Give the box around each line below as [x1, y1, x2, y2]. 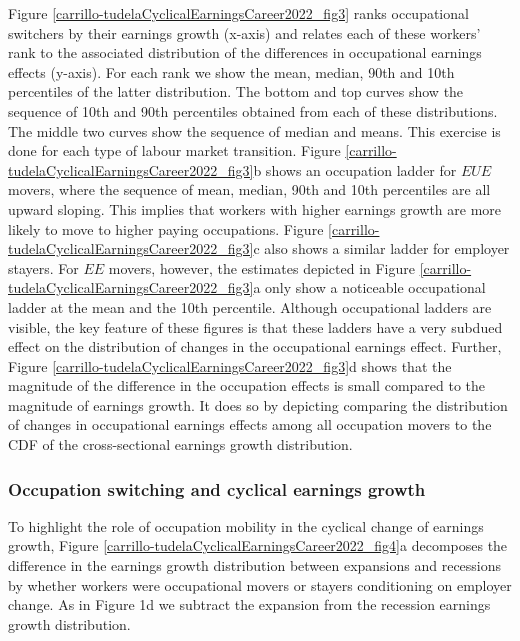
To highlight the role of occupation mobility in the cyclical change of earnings [8, 515, 484, 536]
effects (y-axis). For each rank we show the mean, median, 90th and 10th [8, 61, 455, 82]
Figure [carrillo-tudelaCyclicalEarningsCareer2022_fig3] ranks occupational [8, 3, 469, 23]
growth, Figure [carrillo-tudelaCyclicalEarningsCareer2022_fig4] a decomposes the [8, 535, 508, 556]
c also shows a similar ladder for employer [253, 238, 510, 259]
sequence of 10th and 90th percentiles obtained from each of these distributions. [8, 100, 498, 121]
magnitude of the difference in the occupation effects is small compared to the [8, 375, 486, 396]
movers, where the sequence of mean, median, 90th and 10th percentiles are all [8, 179, 491, 200]
